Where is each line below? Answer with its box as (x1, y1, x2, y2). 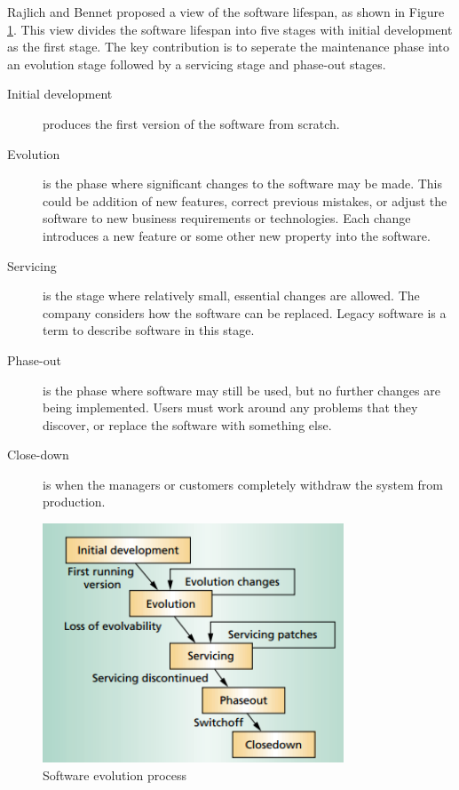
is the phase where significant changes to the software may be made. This (43, 174, 443, 193)
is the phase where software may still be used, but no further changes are (43, 380, 440, 399)
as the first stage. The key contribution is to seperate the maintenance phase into (7, 37, 449, 56)
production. (43, 492, 106, 511)
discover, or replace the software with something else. (43, 415, 332, 434)
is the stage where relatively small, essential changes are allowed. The (43, 286, 420, 305)
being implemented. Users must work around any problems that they (43, 398, 418, 417)
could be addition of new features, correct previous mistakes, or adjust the (43, 191, 447, 210)
